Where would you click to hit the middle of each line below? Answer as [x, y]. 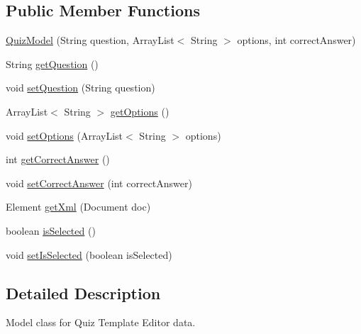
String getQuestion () [52, 63]
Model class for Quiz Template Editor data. [101, 322]
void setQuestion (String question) [80, 88]
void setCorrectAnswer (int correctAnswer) [99, 183]
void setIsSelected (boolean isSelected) [89, 254]
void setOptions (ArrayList [65, 135]
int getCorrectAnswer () [58, 159]
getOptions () [140, 111]
